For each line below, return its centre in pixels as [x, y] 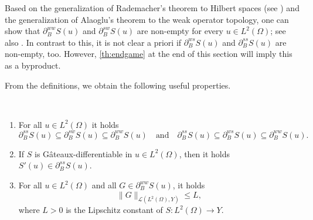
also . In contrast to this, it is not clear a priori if [93, 42]
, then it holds [205, 153]
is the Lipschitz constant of [114, 210]
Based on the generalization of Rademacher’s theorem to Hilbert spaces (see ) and [152, 8]
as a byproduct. [33, 65]
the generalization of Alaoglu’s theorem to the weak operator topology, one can [147, 19]
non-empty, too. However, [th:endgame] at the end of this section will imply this [149, 54]
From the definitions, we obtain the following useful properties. [118, 85]
